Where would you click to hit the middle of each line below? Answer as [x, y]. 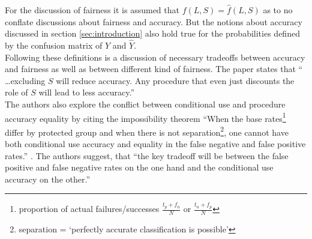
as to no [278, 10]
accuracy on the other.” [48, 179]
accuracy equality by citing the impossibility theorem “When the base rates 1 [145, 117]
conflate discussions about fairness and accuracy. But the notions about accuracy [154, 21]
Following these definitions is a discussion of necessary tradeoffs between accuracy [155, 57]
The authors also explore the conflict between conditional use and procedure [145, 104]
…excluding [25, 80]
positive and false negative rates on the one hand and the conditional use [139, 167]
